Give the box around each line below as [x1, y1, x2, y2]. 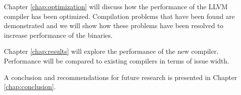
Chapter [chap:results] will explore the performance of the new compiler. [4, 46, 219, 56]
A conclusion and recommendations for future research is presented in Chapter [4, 72, 237, 82]
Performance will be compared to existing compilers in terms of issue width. [4, 55, 229, 65]
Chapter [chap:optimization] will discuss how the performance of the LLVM [4, 1, 228, 11]
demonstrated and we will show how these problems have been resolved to [4, 20, 224, 31]
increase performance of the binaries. [4, 30, 113, 40]
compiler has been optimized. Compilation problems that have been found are [4, 11, 235, 21]
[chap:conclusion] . [4, 81, 56, 92]
